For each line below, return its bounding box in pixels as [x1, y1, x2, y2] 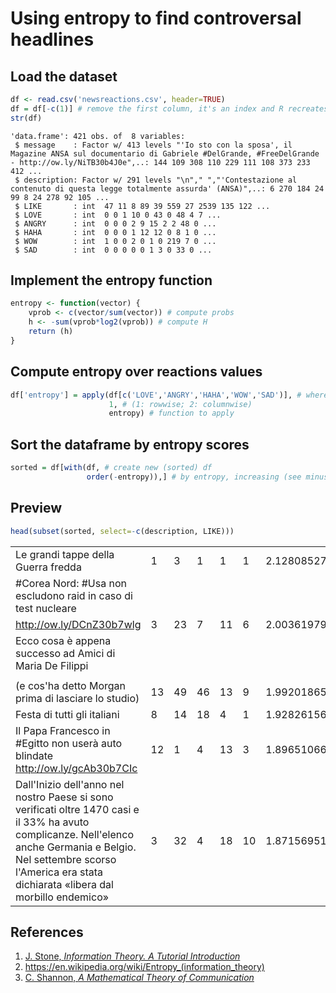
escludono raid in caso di [15, 588, 133, 602]
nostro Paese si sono [15, 790, 114, 804]
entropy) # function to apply [108, 408, 235, 419]
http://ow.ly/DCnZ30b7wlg [15, 617, 142, 631]
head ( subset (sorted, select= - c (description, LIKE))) [10, 526, 235, 536]
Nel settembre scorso [15, 852, 117, 866]
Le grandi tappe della [15, 547, 115, 561]
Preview [10, 500, 63, 517]
